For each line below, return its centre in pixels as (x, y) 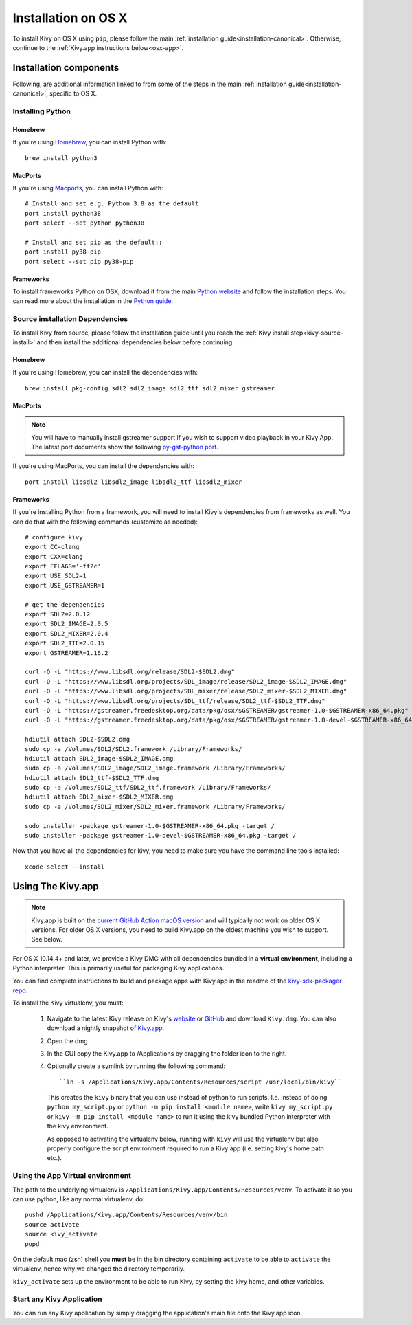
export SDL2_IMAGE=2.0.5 (67, 624)
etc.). (54, 1158)
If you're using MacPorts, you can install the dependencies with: (104, 466)
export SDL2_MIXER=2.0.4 (67, 633)
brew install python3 (61, 158)
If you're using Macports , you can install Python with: (88, 188)
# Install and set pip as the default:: (94, 242)
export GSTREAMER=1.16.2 (67, 653)
